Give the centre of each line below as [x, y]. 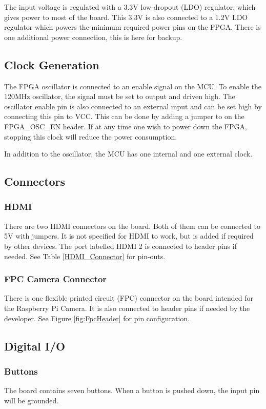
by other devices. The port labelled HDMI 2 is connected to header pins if [120, 246]
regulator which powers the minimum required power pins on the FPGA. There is [132, 27]
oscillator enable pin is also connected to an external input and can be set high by [133, 106]
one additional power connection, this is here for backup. [93, 37]
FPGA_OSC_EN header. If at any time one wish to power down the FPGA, [126, 126]
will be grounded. [32, 400]
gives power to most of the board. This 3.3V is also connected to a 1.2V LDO [126, 17]
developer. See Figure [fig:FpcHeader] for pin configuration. [97, 318]
